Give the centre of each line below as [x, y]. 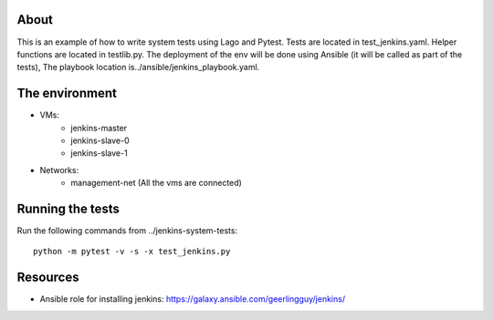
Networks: [59, 170]
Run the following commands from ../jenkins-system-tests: [127, 231]
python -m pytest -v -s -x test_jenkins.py [132, 252]
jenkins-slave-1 [99, 153]
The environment [67, 93]
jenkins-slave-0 [100, 140]
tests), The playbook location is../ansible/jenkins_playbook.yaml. [138, 67]
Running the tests [68, 208]
